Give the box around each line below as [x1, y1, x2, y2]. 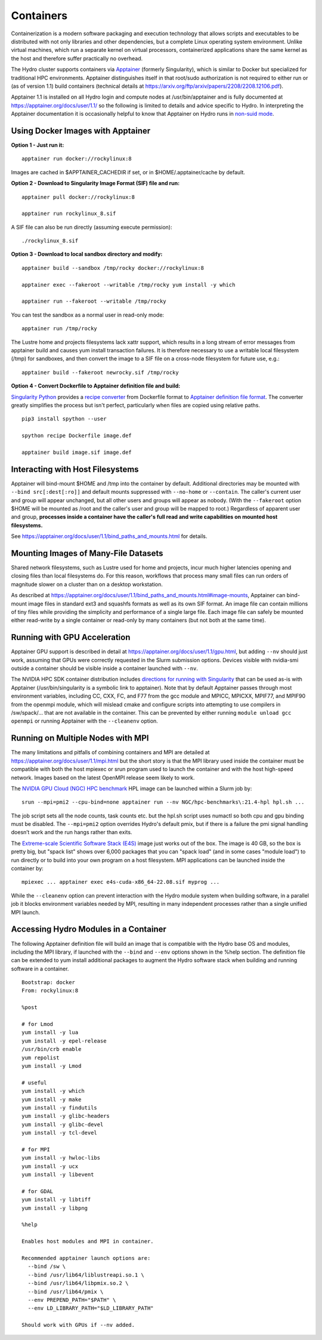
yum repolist [21, 1054, 60, 1061]
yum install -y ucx [21, 1163, 79, 1170]
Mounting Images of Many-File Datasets [11, 548, 163, 558]
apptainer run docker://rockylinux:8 [21, 155, 132, 162]
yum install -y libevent [21, 1171, 94, 1178]
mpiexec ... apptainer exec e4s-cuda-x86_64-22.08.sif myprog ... [21, 878, 220, 886]
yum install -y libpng [21, 1204, 88, 1212]
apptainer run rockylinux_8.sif [21, 210, 116, 217]
